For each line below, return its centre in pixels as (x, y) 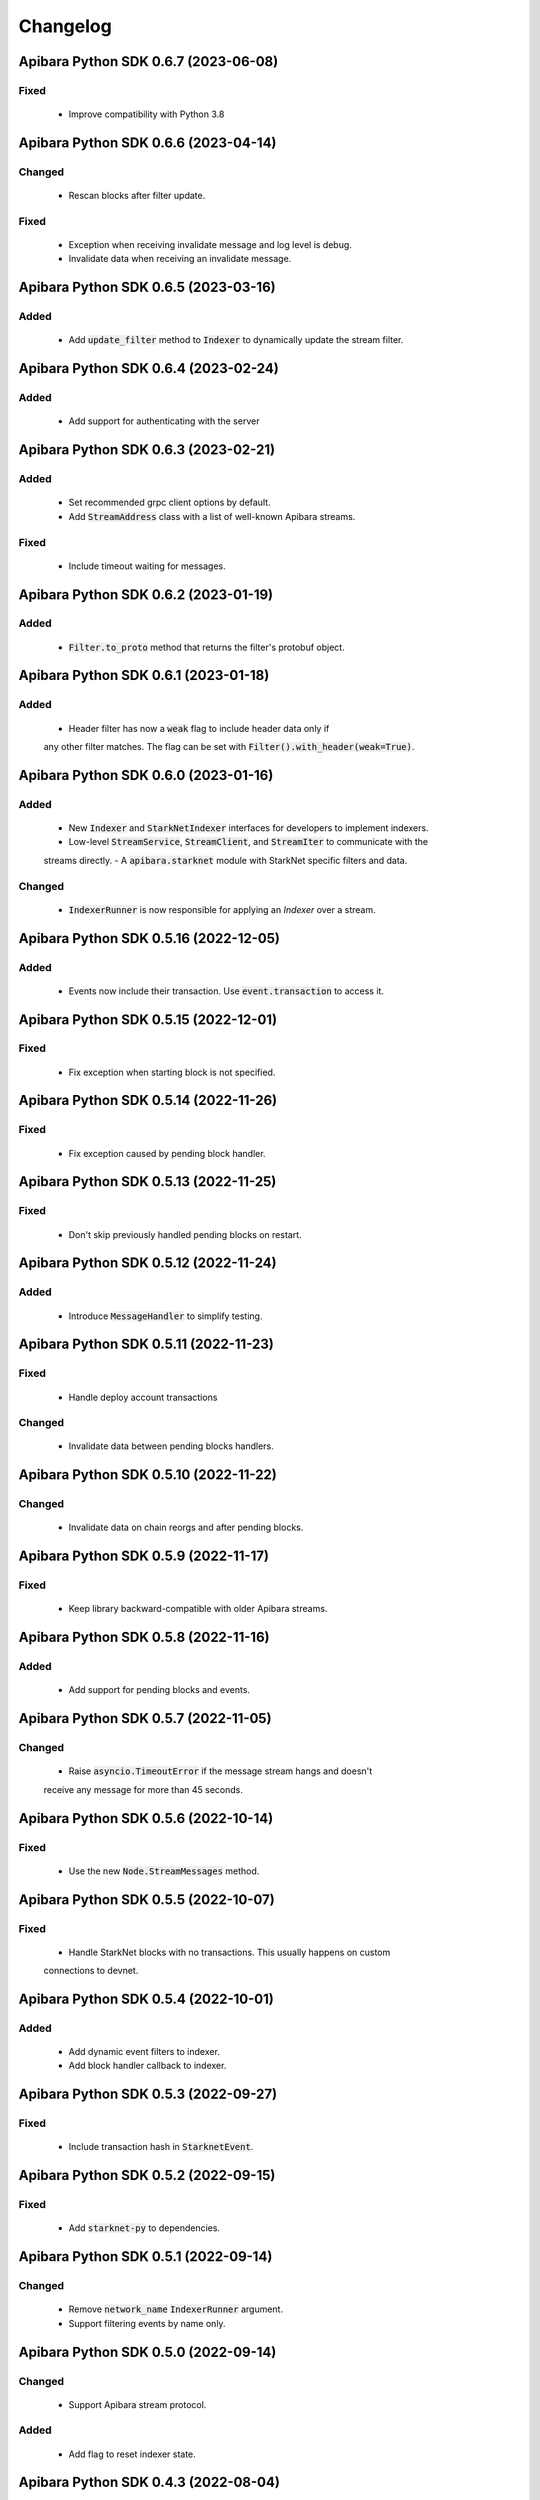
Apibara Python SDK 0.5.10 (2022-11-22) (147, 1475)
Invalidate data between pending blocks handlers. (171, 1446)
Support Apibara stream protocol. (137, 2404)
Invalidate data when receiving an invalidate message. (180, 259)
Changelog (65, 26)
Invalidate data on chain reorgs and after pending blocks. (186, 1527)
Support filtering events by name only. (147, 2323)
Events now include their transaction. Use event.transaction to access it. (226, 991)
